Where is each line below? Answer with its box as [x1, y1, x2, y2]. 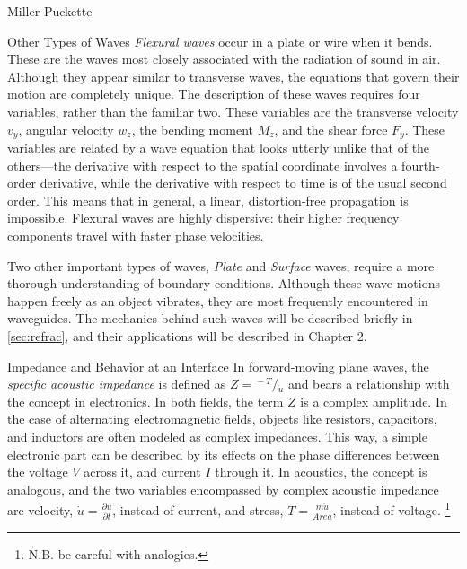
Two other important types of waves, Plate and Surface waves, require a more [7, 256, 435, 275]
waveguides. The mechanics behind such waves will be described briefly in [7, 309, 413, 328]
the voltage [7, 462, 68, 481]
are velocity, [7, 500, 74, 519]
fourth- [401, 155, 440, 174]
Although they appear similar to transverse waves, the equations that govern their [7, 66, 460, 85]
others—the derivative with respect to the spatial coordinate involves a [7, 155, 398, 174]
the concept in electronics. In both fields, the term [7, 391, 284, 410]
